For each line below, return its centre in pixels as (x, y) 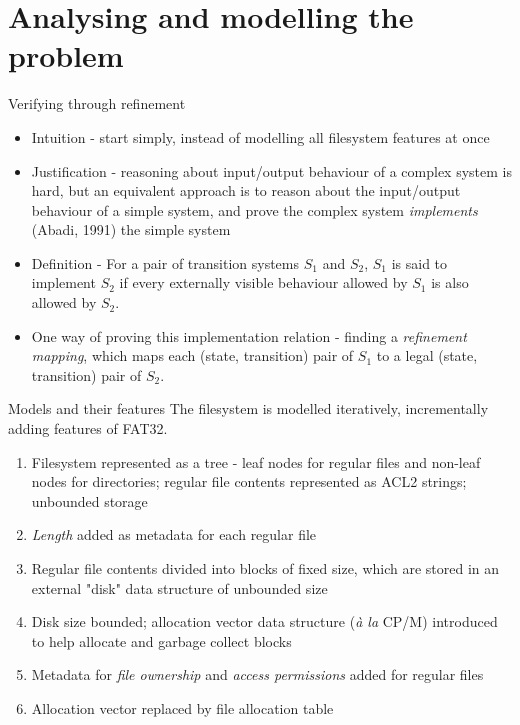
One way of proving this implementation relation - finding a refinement (249, 335)
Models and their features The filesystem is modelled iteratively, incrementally (248, 408)
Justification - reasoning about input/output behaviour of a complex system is (271, 170)
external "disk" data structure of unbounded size (179, 587)
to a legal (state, (427, 355)
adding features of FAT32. (88, 428)
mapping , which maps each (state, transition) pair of (192, 355)
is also (450, 282)
